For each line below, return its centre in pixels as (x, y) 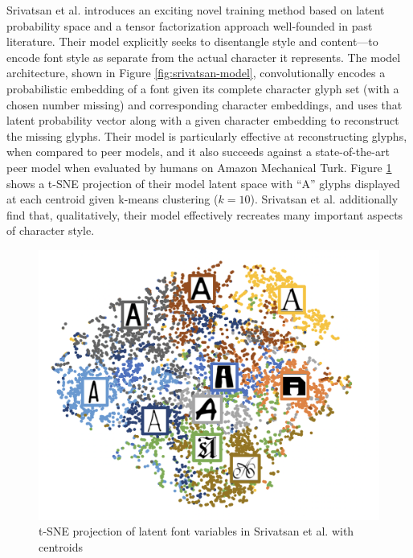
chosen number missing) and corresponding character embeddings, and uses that (204, 104)
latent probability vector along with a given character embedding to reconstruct (203, 120)
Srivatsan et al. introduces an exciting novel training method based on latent (196, 10)
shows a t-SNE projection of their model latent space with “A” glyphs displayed (203, 183)
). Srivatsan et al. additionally (324, 199)
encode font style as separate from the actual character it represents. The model (204, 57)
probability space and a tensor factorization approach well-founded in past (190, 25)
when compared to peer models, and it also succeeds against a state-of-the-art (198, 152)
